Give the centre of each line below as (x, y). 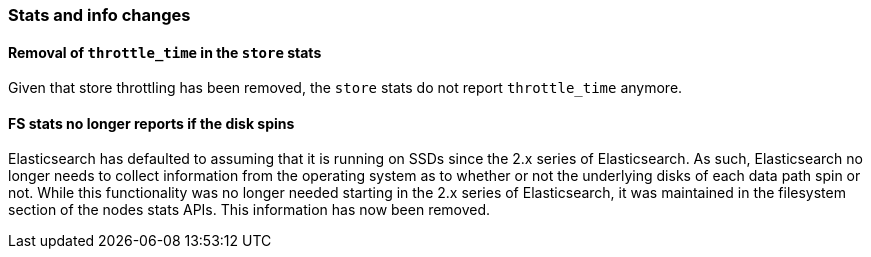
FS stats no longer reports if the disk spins (151, 123)
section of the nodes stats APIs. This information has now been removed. (249, 210)
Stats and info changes (99, 15)
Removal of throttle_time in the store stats (165, 52)
